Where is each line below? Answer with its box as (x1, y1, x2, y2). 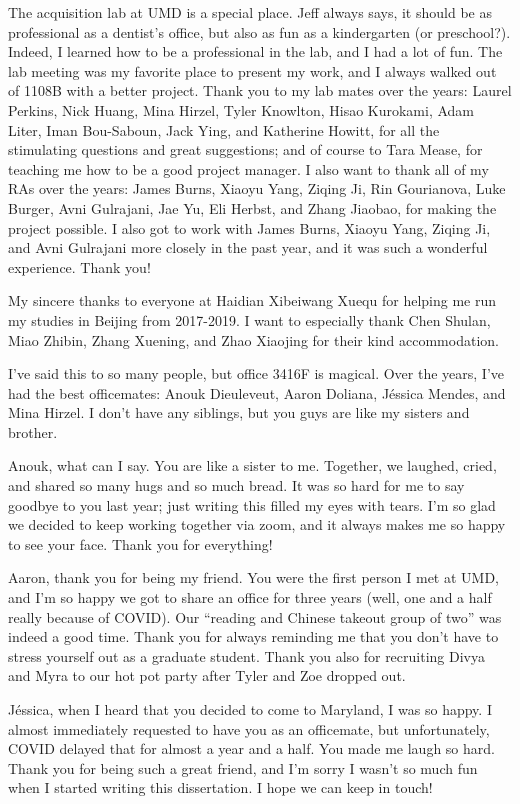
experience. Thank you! (8, 256, 151, 277)
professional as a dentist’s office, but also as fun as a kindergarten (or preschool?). (8, 21, 511, 42)
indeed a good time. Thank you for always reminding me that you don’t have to (8, 626, 499, 647)
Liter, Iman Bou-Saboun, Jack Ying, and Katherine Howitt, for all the (8, 119, 440, 140)
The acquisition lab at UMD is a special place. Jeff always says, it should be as (8, 2, 492, 22)
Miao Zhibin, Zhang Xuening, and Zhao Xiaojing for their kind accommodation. (8, 329, 499, 350)
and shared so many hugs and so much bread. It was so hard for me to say (8, 475, 465, 496)
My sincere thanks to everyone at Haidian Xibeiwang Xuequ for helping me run (8, 290, 496, 311)
